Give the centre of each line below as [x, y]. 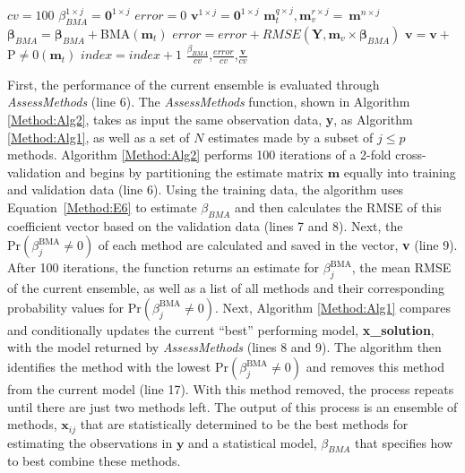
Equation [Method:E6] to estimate [102, 207]
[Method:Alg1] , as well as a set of [99, 137]
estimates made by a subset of [291, 137]
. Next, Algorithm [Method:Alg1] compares [332, 307]
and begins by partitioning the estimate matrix [194, 172]
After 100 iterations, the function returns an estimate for [164, 267]
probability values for [66, 307]
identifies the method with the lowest [109, 367]
